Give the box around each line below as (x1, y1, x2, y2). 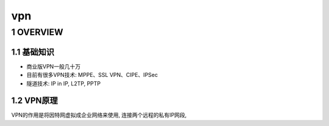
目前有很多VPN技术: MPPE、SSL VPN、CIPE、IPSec (26, 71, 158, 79)
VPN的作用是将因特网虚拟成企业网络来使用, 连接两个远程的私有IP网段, (11, 111, 187, 119)
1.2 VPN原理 (11, 96, 58, 106)
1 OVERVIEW (11, 27, 63, 38)
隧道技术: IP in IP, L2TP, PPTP (26, 79, 101, 87)
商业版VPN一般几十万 (26, 62, 81, 70)
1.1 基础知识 (11, 47, 55, 57)
